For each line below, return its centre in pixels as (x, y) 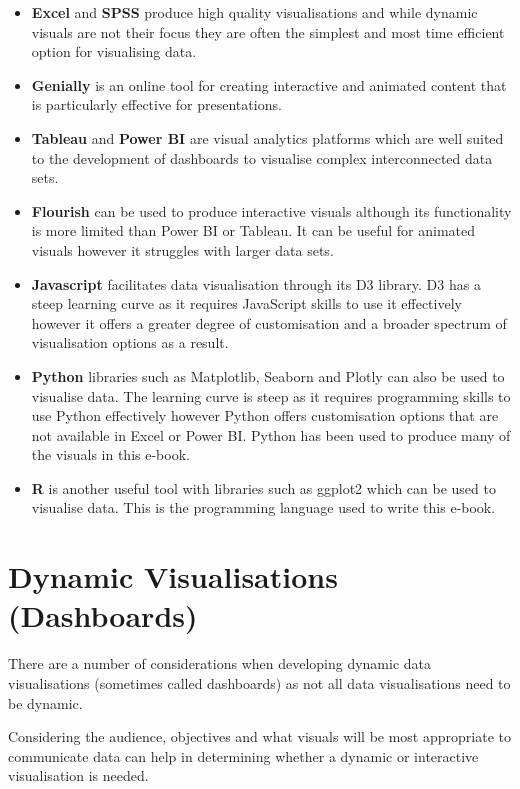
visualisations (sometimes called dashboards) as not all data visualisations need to (259, 682)
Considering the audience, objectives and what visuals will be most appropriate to (259, 736)
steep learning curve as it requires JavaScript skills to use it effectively (246, 303)
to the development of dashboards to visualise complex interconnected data (262, 157)
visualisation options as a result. (130, 342)
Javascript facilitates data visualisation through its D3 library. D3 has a (256, 283)
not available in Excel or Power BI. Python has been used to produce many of (271, 434)
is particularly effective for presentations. (156, 104)
